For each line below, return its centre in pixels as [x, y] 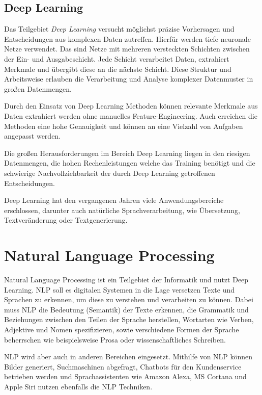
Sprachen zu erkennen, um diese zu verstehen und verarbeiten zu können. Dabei [129, 299]
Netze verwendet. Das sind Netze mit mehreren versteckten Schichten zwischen [127, 49]
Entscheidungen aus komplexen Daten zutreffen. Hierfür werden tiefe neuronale [127, 38]
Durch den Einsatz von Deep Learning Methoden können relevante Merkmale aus [131, 106]
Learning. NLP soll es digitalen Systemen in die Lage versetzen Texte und [120, 289]
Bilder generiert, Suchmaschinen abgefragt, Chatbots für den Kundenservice [123, 366]
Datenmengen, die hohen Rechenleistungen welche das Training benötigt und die [130, 163]
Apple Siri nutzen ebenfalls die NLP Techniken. [78, 386]
